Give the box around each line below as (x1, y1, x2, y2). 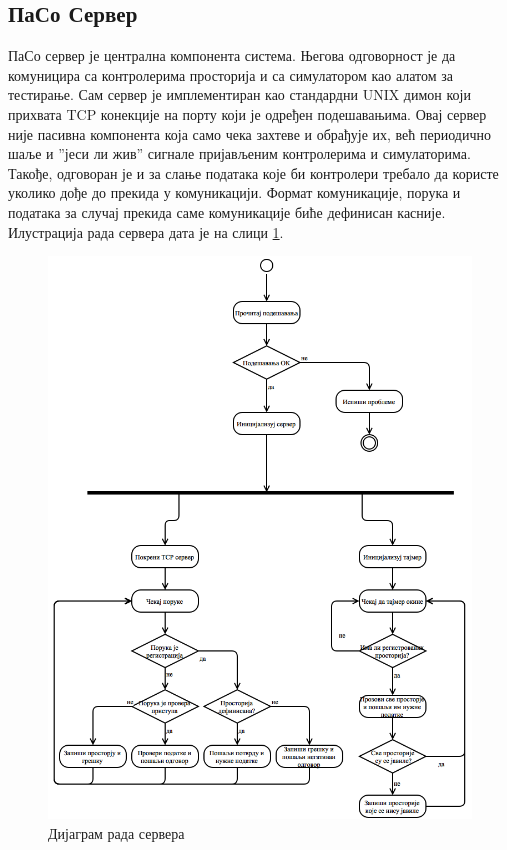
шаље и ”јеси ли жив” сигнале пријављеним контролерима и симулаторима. (8, 143, 471, 164)
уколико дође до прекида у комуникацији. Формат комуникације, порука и (8, 182, 461, 203)
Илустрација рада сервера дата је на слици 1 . (8, 221, 284, 242)
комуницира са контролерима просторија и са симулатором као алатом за (8, 64, 454, 85)
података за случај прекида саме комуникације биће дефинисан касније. (8, 201, 446, 222)
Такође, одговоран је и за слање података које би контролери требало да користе (8, 162, 499, 183)
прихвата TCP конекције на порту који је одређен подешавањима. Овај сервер (8, 103, 487, 124)
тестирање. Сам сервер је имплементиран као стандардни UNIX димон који (8, 84, 471, 105)
